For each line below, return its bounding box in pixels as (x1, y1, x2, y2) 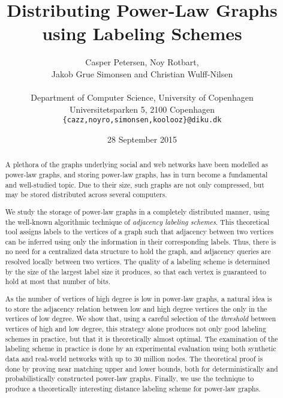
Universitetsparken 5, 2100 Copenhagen (69, 102, 215, 115)
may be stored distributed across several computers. (5, 189, 167, 200)
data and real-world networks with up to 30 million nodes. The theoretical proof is (5, 353, 263, 363)
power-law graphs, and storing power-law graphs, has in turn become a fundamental (5, 169, 268, 179)
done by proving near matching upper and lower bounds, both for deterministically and (5, 363, 278, 373)
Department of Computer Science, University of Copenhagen (31, 91, 254, 104)
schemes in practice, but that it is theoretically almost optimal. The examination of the (5, 333, 278, 343)
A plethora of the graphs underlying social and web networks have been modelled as (5, 159, 268, 170)
